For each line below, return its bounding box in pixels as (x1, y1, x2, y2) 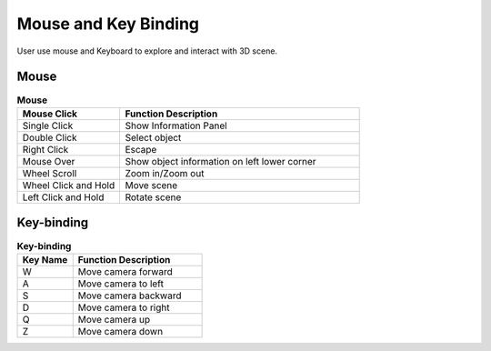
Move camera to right (77, 301, 170, 314)
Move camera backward (77, 289, 182, 302)
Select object (125, 131, 182, 144)
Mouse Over (22, 155, 75, 167)
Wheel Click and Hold (22, 178, 115, 191)
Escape (125, 143, 157, 155)
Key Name (22, 253, 68, 266)
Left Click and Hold (22, 191, 105, 204)
